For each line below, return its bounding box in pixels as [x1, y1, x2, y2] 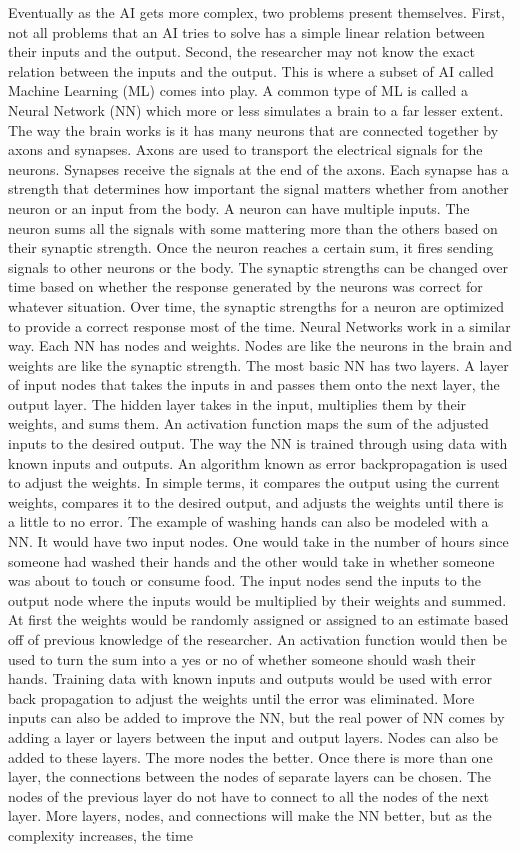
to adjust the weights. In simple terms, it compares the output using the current [8, 472, 500, 493]
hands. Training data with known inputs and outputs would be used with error [8, 668, 492, 689]
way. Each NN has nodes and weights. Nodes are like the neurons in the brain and [8, 335, 512, 356]
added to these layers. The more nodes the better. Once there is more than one [8, 746, 493, 767]
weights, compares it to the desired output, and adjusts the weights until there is [8, 491, 504, 512]
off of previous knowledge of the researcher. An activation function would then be [8, 629, 507, 649]
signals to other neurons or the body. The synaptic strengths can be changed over [8, 256, 508, 277]
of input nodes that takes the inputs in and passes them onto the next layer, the [8, 374, 500, 395]
